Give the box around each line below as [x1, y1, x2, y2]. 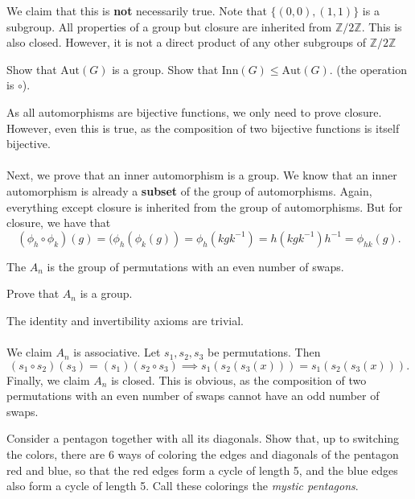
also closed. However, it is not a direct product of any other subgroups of [6, 34, 367, 51]
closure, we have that [6, 214, 111, 231]
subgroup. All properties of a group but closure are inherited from [6, 18, 332, 35]
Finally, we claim [6, 371, 90, 388]
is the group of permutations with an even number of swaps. [47, 258, 344, 274]
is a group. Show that [112, 60, 219, 77]
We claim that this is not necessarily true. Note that [6, 2, 267, 19]
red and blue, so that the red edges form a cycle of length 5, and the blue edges [6, 461, 398, 478]
